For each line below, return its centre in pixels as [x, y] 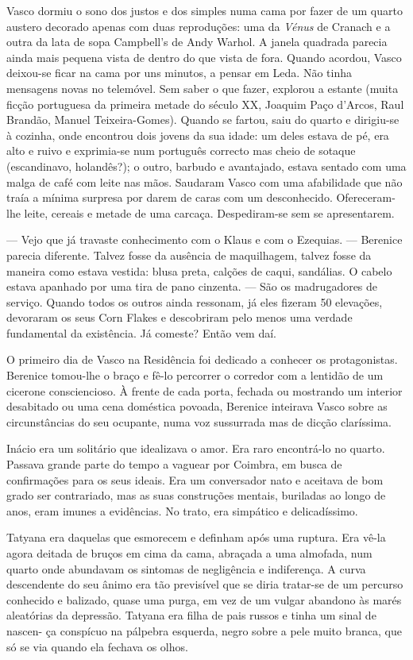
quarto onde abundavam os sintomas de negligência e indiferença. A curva [186, 568]
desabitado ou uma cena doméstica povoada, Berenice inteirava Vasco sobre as [197, 406]
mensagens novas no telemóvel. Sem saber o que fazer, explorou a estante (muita [203, 88]
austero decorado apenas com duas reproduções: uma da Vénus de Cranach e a [199, 26]
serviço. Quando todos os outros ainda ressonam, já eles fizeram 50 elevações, [195, 301]
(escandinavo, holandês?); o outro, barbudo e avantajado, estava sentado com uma [206, 166]
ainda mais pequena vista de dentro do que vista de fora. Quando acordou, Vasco [204, 57]
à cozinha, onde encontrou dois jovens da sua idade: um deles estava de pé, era [198, 135]
